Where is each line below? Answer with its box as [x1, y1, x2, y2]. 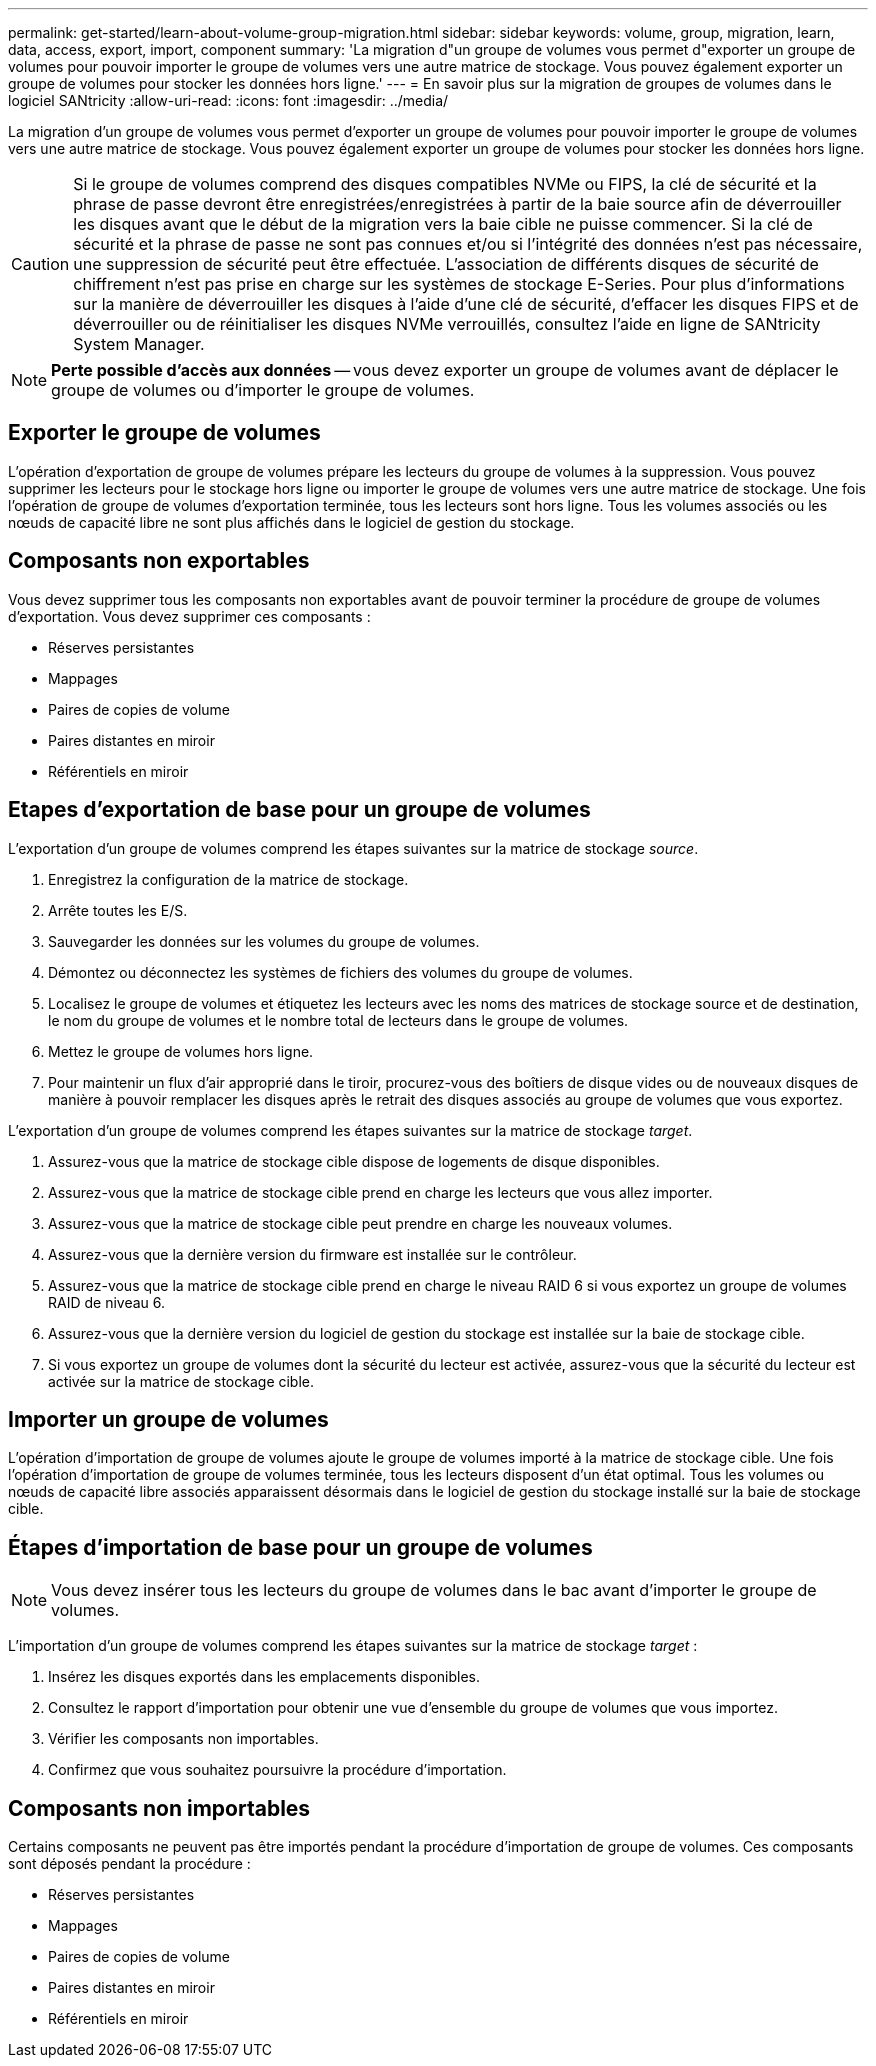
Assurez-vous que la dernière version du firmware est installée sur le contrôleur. [48, 1245, 577, 1263]
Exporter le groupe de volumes [8, 420, 321, 446]
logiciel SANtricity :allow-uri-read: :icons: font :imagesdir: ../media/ [8, 92, 449, 109]
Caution [11, 254, 70, 274]
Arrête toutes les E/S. [48, 901, 188, 919]
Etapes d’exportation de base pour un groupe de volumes [8, 797, 591, 823]
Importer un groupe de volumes [8, 1406, 329, 1432]
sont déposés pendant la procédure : [8, 1855, 251, 1873]
